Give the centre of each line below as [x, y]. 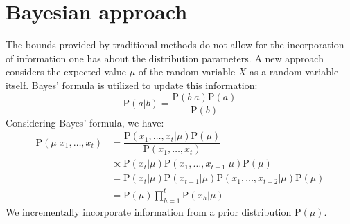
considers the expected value [66, 72]
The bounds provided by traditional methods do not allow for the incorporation [175, 45]
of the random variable [187, 72]
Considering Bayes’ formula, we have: [85, 122]
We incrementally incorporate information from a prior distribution [149, 211]
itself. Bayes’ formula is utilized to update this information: [132, 85]
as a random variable [294, 72]
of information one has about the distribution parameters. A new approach [165, 58]
